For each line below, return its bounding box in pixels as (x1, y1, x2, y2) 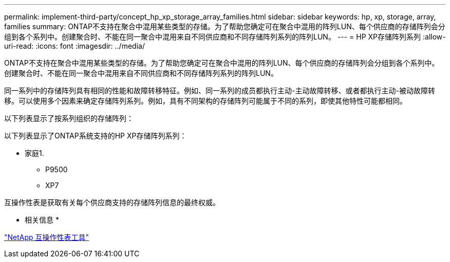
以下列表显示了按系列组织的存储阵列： (4, 114, 134, 123)
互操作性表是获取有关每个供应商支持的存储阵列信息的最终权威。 (4, 198, 220, 207)
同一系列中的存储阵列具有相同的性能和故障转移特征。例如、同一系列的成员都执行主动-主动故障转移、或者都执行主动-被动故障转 (4, 86, 435, 95)
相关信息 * (25, 215, 59, 224)
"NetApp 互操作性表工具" (4, 233, 89, 241)
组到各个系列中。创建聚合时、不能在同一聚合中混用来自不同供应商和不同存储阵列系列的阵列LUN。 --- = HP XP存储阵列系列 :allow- (4, 32, 446, 41)
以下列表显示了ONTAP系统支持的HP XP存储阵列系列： (4, 131, 187, 140)
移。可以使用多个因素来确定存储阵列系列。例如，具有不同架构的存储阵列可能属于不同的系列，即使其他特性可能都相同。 (4, 96, 407, 105)
